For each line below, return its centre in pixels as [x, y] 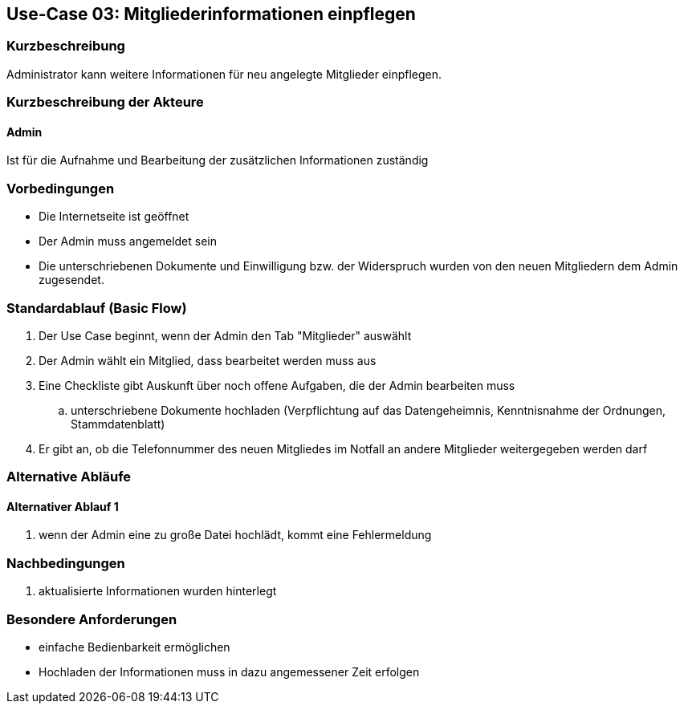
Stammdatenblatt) [118, 424]
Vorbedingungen [61, 188]
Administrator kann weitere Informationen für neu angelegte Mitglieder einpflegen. [224, 74]
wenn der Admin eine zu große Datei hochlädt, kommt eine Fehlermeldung [235, 535]
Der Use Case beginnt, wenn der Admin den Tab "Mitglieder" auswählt [225, 335]
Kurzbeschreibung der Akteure [105, 102]
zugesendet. [71, 280]
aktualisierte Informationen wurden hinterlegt [158, 591]
